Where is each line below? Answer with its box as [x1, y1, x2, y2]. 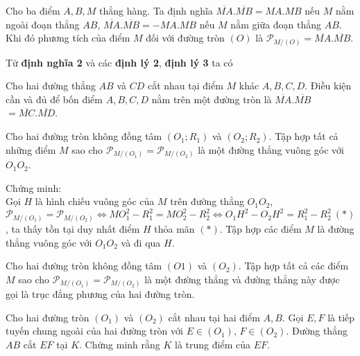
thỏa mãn [154, 221, 195, 235]
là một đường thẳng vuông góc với [198, 142, 344, 157]
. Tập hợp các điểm [219, 221, 302, 235]
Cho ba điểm [6, 3, 60, 17]
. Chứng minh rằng [79, 337, 160, 352]
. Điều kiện [305, 78, 352, 93]
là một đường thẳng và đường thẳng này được [144, 272, 340, 286]
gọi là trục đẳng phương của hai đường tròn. [6, 287, 195, 301]
